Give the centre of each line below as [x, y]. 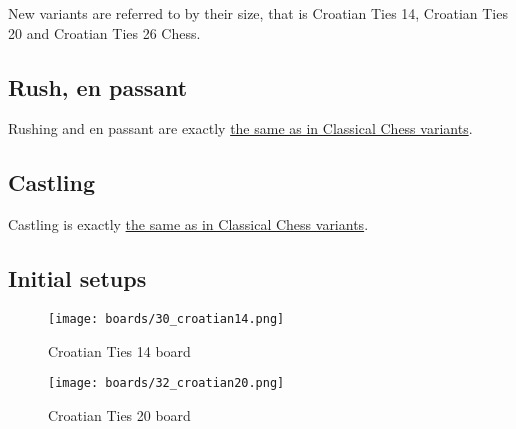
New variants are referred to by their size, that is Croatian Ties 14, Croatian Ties [258, 13]
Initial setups [77, 278]
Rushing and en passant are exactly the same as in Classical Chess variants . [240, 128]
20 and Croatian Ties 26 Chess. [104, 32]
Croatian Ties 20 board [119, 414]
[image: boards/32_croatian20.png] [166, 383]
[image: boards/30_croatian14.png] [166, 318]
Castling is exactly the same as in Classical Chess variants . [188, 224]
